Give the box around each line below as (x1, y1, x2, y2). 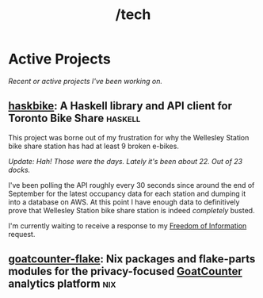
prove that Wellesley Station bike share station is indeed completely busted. (8, 205, 255, 215)
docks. (8, 165, 31, 174)
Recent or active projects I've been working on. (8, 76, 162, 86)
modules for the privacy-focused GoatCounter (8, 265, 243, 278)
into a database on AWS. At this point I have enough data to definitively (8, 197, 240, 207)
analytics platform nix (8, 277, 116, 291)
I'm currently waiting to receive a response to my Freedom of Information (8, 220, 247, 231)
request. (8, 229, 36, 239)
